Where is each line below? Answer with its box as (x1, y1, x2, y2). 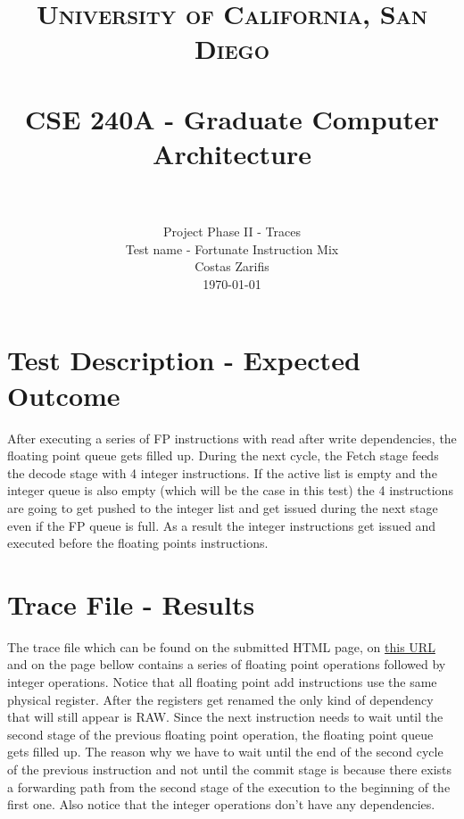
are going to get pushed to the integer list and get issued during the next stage (7, 498, 438, 517)
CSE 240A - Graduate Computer (24, 100, 440, 136)
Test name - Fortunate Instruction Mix (125, 239, 339, 258)
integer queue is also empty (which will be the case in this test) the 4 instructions (7, 481, 453, 500)
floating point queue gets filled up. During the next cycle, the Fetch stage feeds (7, 446, 439, 465)
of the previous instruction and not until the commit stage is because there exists (7, 760, 452, 778)
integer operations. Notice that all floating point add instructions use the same (7, 673, 437, 691)
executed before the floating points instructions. (7, 534, 269, 552)
